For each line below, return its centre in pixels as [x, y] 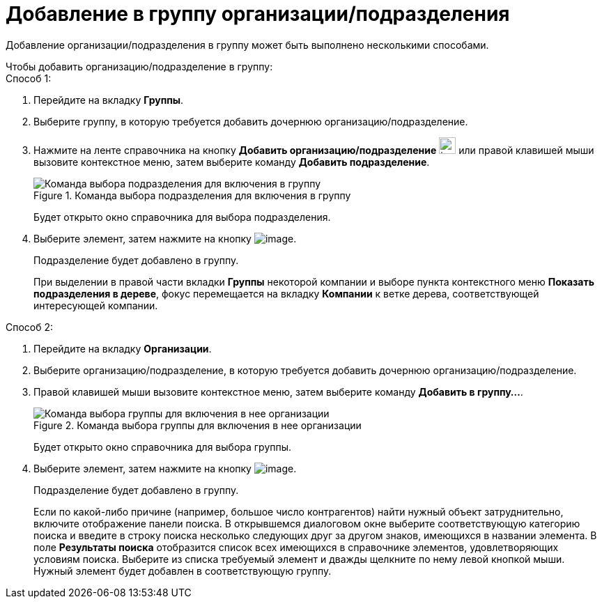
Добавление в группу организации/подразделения [258, 14]
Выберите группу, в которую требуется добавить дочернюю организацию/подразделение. [251, 121]
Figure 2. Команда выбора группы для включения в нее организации [198, 425]
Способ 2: [30, 327]
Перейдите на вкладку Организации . [123, 348]
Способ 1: [29, 78]
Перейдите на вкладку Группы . [109, 100]
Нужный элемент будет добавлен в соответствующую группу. [183, 571]
